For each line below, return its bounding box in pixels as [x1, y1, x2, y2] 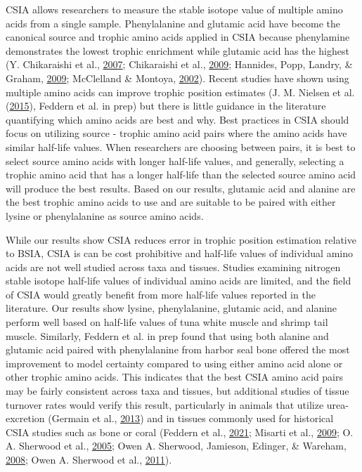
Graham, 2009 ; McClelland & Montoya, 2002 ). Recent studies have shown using [6, 70, 349, 85]
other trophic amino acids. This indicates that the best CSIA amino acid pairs [6, 369, 344, 384]
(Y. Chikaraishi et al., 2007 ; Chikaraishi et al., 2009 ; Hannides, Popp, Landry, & [6, 57, 353, 72]
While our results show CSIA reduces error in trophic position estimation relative [6, 232, 356, 247]
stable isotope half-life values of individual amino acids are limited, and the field [6, 273, 351, 288]
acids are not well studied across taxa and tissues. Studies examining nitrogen [6, 259, 341, 274]
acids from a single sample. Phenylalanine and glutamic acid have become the [6, 15, 341, 30]
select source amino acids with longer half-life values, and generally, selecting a [6, 153, 344, 168]
